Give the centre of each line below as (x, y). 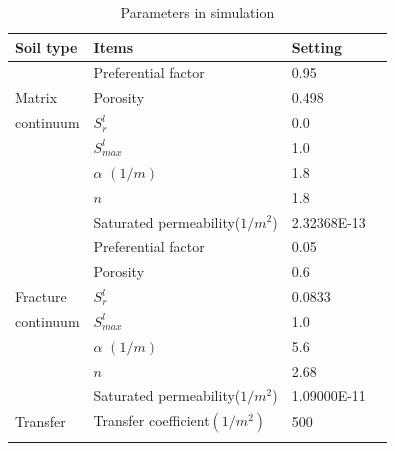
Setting (317, 46)
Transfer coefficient (151, 420)
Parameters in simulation (197, 12)
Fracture (41, 296)
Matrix (36, 97)
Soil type (46, 46)
